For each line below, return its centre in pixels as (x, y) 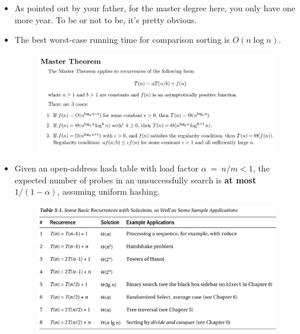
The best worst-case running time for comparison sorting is (122, 40)
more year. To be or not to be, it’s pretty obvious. (106, 19)
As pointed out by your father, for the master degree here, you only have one (155, 8)
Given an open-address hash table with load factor (106, 168)
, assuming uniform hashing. (108, 191)
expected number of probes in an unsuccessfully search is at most (135, 180)
